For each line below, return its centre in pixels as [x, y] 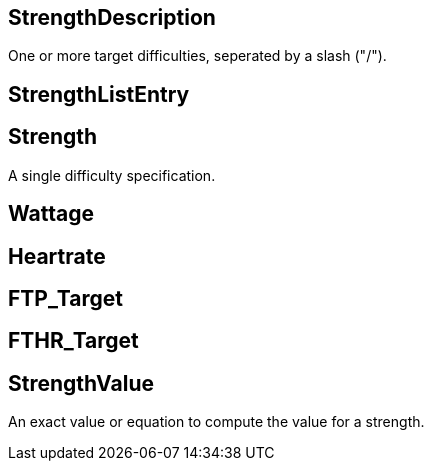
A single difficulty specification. [112, 175]
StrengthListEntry [99, 94]
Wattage [51, 214]
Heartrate [57, 256]
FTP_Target [65, 298]
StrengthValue [81, 383]
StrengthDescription [112, 17]
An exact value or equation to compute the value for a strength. [216, 422]
